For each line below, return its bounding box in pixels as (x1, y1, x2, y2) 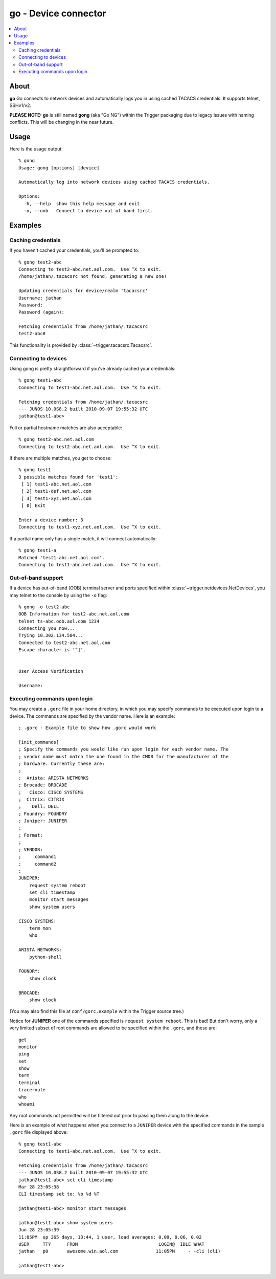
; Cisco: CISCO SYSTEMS (18, 789, 84, 795)
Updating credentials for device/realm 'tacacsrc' (18, 288, 148, 294)
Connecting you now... (18, 626, 76, 631)
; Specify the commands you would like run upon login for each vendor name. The (18, 746, 229, 752)
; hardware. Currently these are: (18, 761, 105, 767)
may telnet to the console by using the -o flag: (9, 592, 107, 598)
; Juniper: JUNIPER (18, 818, 67, 824)
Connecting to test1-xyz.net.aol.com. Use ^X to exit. (18, 524, 162, 530)
